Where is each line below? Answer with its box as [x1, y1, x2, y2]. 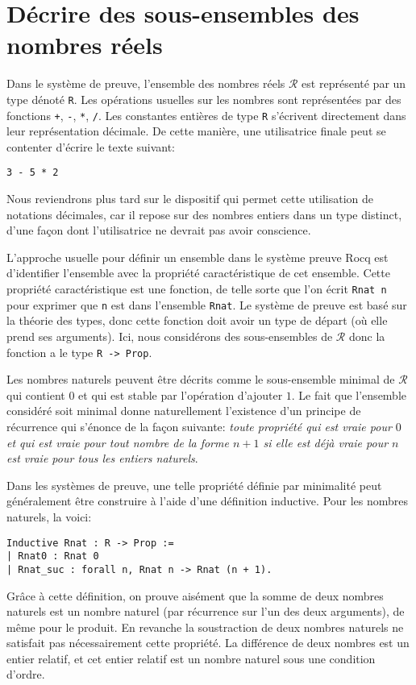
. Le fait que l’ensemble [291, 386, 407, 403]
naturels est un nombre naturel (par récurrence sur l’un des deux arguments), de [6, 603, 405, 620]
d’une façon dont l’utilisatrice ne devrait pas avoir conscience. [6, 222, 311, 239]
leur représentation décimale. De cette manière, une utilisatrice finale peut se [6, 122, 386, 139]
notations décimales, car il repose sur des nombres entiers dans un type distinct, [6, 205, 402, 222]
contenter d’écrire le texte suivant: [6, 138, 176, 155]
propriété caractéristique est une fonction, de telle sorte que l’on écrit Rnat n [6, 280, 387, 297]
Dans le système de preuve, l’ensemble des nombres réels [6, 75, 285, 92]
